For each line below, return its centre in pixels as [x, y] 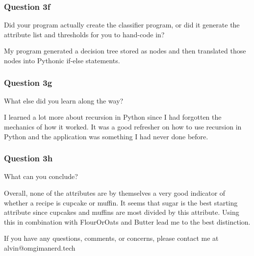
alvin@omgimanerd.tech [40, 247]
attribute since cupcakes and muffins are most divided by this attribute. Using [122, 212]
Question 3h [28, 158]
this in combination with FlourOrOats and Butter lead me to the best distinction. [127, 221]
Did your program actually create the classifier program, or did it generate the [122, 25]
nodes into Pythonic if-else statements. [62, 60]
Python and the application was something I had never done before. [106, 136]
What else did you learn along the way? [64, 100]
